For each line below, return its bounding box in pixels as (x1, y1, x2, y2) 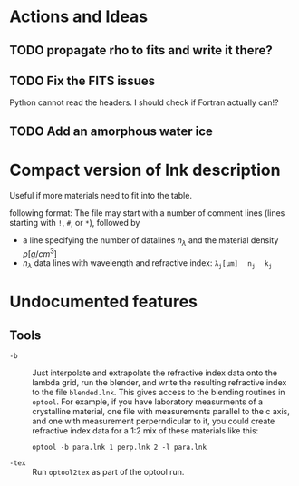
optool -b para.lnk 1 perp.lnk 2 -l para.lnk (32, 442, 207, 452)
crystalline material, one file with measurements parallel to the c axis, (32, 405, 290, 416)
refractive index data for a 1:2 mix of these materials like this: (32, 424, 259, 436)
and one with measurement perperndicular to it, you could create (32, 415, 275, 426)
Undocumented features (9, 292, 198, 312)
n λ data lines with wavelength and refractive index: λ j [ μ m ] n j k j (22, 258, 273, 270)
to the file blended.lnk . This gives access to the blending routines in (32, 386, 285, 397)
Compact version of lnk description (9, 160, 281, 180)
